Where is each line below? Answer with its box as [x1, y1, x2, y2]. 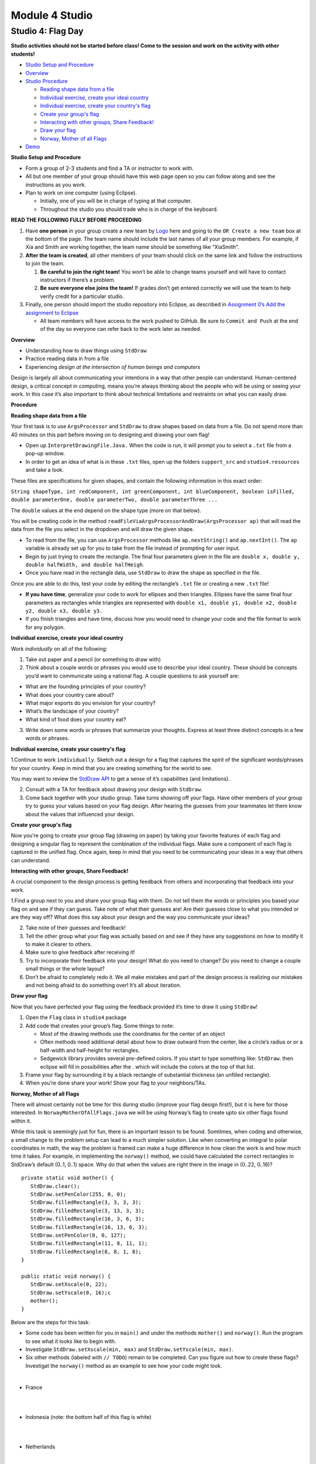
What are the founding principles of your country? [25, 683, 146, 690]
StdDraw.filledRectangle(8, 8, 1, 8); [30, 1248, 142, 1255]
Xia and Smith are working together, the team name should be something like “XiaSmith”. [25, 244, 239, 251]
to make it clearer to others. [25, 940, 92, 948]
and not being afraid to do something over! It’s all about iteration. [25, 981, 181, 989]
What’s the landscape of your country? [25, 707, 119, 714]
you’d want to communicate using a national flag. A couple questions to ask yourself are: [25, 672, 239, 679]
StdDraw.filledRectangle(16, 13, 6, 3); [30, 1224, 148, 1230]
